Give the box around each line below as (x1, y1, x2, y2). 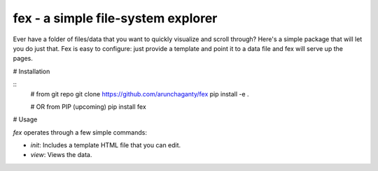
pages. (13, 54, 33, 63)
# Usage (13, 115, 38, 124)
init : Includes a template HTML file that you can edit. (30, 141, 181, 149)
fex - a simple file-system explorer (13, 10, 218, 26)
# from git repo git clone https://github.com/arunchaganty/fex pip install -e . (30, 89, 249, 98)
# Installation (13, 67, 50, 75)
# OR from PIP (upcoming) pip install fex (30, 102, 146, 111)
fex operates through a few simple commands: (13, 128, 147, 136)
